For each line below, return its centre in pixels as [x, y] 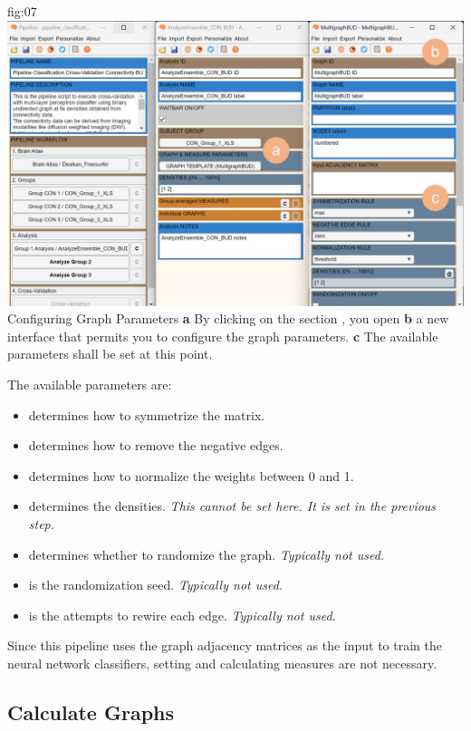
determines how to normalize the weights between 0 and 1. [191, 475]
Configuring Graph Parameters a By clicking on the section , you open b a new [228, 318]
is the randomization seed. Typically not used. [156, 585]
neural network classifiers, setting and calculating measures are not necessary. [222, 663]
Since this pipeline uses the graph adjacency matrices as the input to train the [225, 645]
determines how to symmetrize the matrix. [147, 414]
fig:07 [22, 11]
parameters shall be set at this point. [110, 354]
